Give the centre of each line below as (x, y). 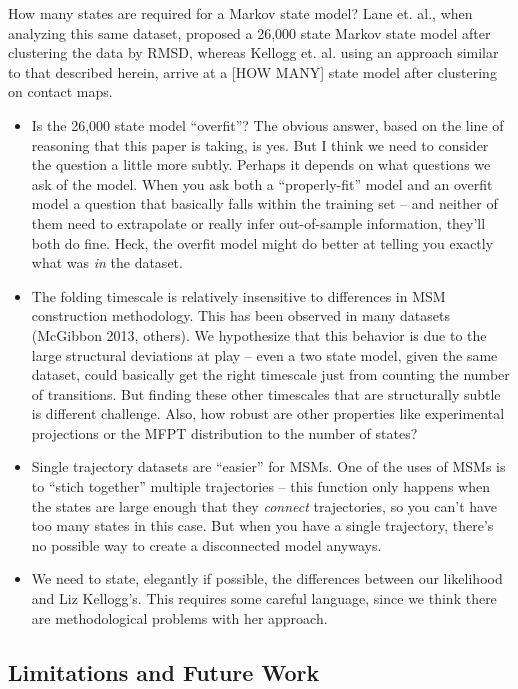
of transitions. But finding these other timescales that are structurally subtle (266, 393)
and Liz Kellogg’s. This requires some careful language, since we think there (264, 598)
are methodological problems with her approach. (179, 617)
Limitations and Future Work (164, 671)
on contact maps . (60, 91)
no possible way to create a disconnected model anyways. (206, 544)
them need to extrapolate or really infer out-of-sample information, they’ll (258, 222)
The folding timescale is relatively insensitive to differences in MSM (238, 295)
